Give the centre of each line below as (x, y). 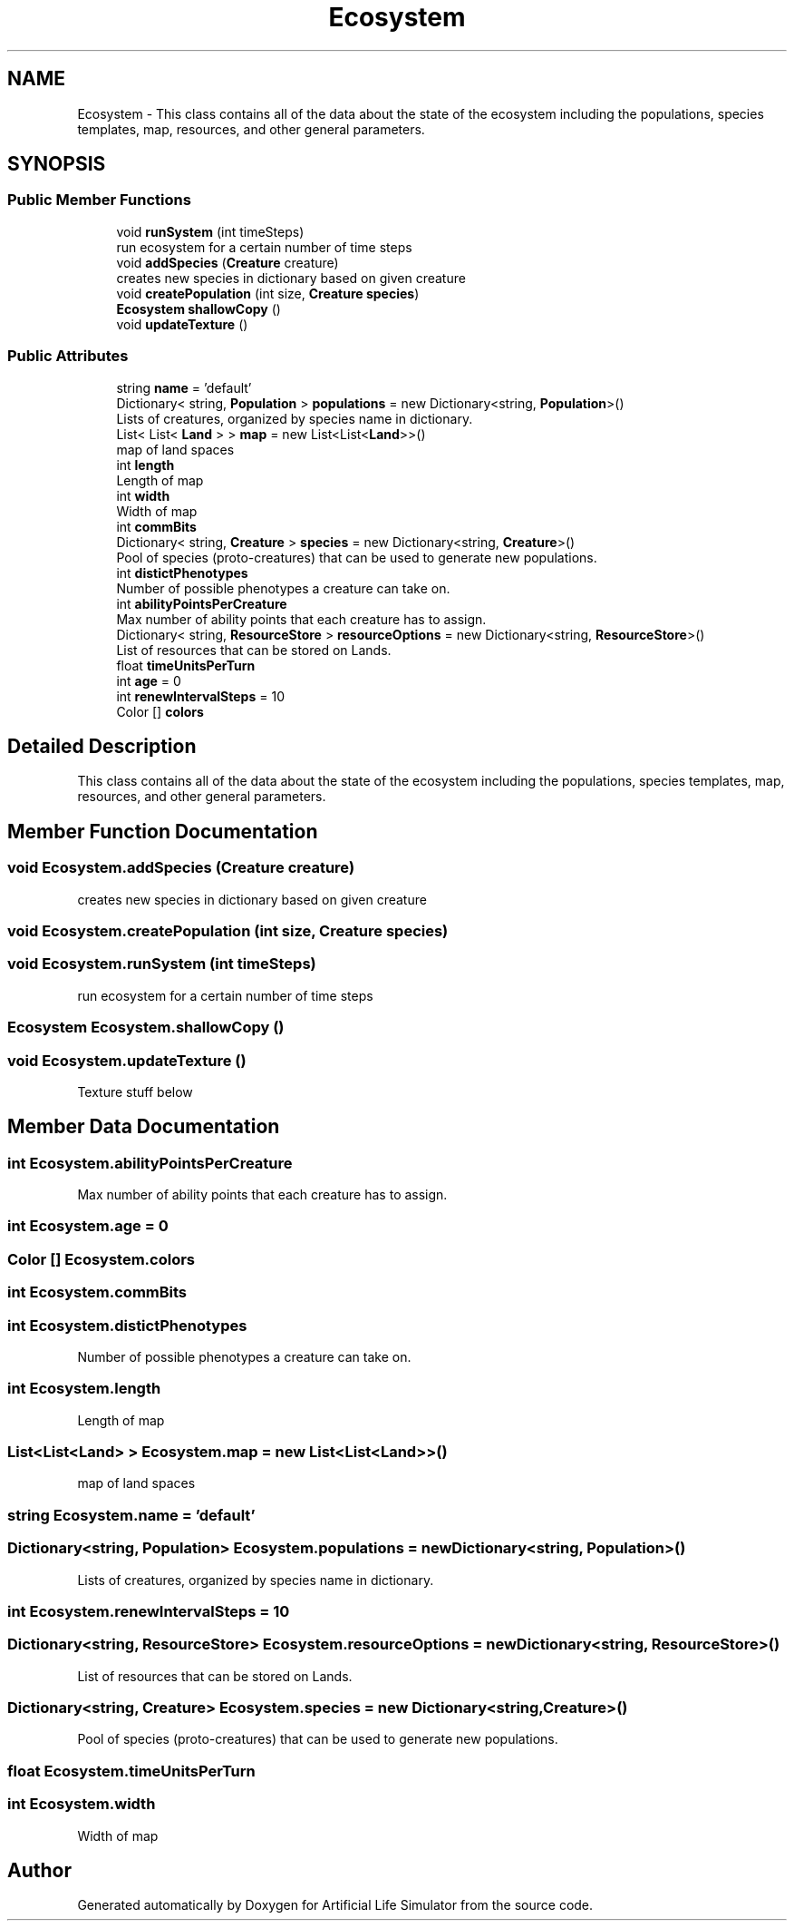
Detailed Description (102, 746)
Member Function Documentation (163, 831)
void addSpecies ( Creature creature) (228, 262)
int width (143, 495)
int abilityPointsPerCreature (202, 603)
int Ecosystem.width (82, 1804)
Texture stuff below (135, 1091)
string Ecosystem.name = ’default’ (131, 1515)
